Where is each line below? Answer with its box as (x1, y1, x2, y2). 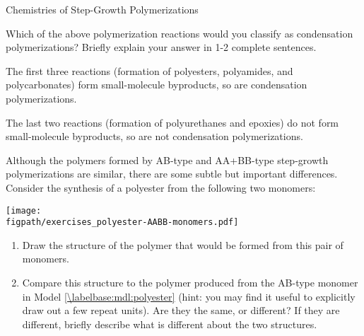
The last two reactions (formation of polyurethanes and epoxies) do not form (6, 115, 339, 129)
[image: (6, 205, 42, 216)
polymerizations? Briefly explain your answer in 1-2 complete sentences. (6, 40, 317, 54)
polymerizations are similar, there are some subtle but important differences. (6, 166, 338, 181)
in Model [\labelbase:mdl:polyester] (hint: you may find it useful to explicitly (22, 289, 356, 303)
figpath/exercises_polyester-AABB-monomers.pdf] (6, 217, 239, 228)
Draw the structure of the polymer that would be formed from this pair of (22, 237, 344, 252)
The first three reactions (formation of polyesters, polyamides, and (6, 63, 293, 78)
